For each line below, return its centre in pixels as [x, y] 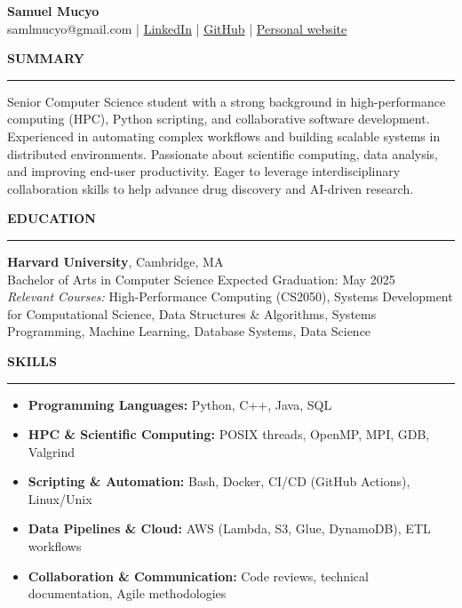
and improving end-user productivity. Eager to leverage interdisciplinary [204, 171]
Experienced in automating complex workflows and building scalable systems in [224, 136]
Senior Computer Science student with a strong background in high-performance [227, 101]
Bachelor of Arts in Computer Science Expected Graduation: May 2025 [201, 279]
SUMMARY [46, 58]
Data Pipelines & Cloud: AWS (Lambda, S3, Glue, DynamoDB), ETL [229, 528]
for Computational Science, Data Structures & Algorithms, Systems [192, 313]
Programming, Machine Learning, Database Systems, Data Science [189, 331]
